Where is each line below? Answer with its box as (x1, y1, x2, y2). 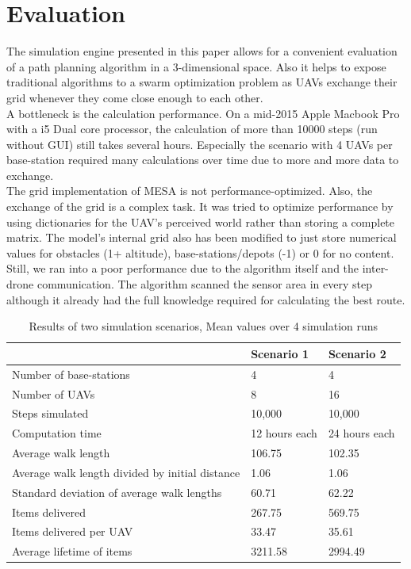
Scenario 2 (328, 345, 386, 361)
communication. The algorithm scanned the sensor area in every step (36, 276, 372, 292)
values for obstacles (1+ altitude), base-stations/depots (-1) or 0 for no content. (6, 244, 394, 261)
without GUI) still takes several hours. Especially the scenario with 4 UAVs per (6, 136, 393, 152)
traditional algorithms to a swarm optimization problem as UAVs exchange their (6, 74, 398, 90)
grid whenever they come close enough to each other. (6, 89, 263, 105)
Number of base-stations (12, 365, 130, 382)
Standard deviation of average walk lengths (12, 483, 222, 500)
